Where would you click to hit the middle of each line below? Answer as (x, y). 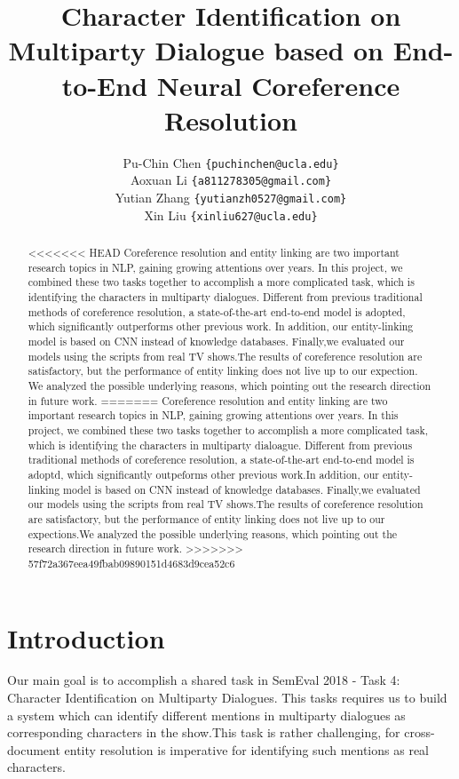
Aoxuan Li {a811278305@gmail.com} (231, 180)
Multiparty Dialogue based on (196, 50)
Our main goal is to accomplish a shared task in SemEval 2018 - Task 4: (204, 680)
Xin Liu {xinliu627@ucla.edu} (231, 215)
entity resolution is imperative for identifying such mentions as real (246, 749)
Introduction (86, 637)
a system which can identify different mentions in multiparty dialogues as (206, 715)
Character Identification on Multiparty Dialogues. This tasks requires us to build (227, 698)
